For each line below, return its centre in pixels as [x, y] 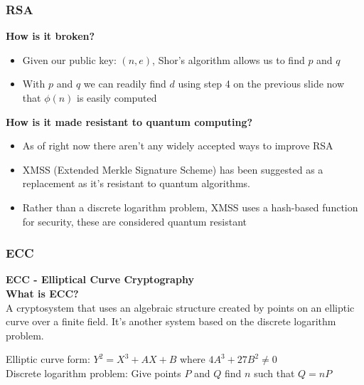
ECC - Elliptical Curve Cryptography [100, 279]
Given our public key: [69, 59]
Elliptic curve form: [48, 359]
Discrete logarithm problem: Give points [93, 373]
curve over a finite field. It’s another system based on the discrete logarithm [171, 321]
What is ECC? [42, 293]
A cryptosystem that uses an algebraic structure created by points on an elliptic [180, 307]
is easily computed [117, 97]
